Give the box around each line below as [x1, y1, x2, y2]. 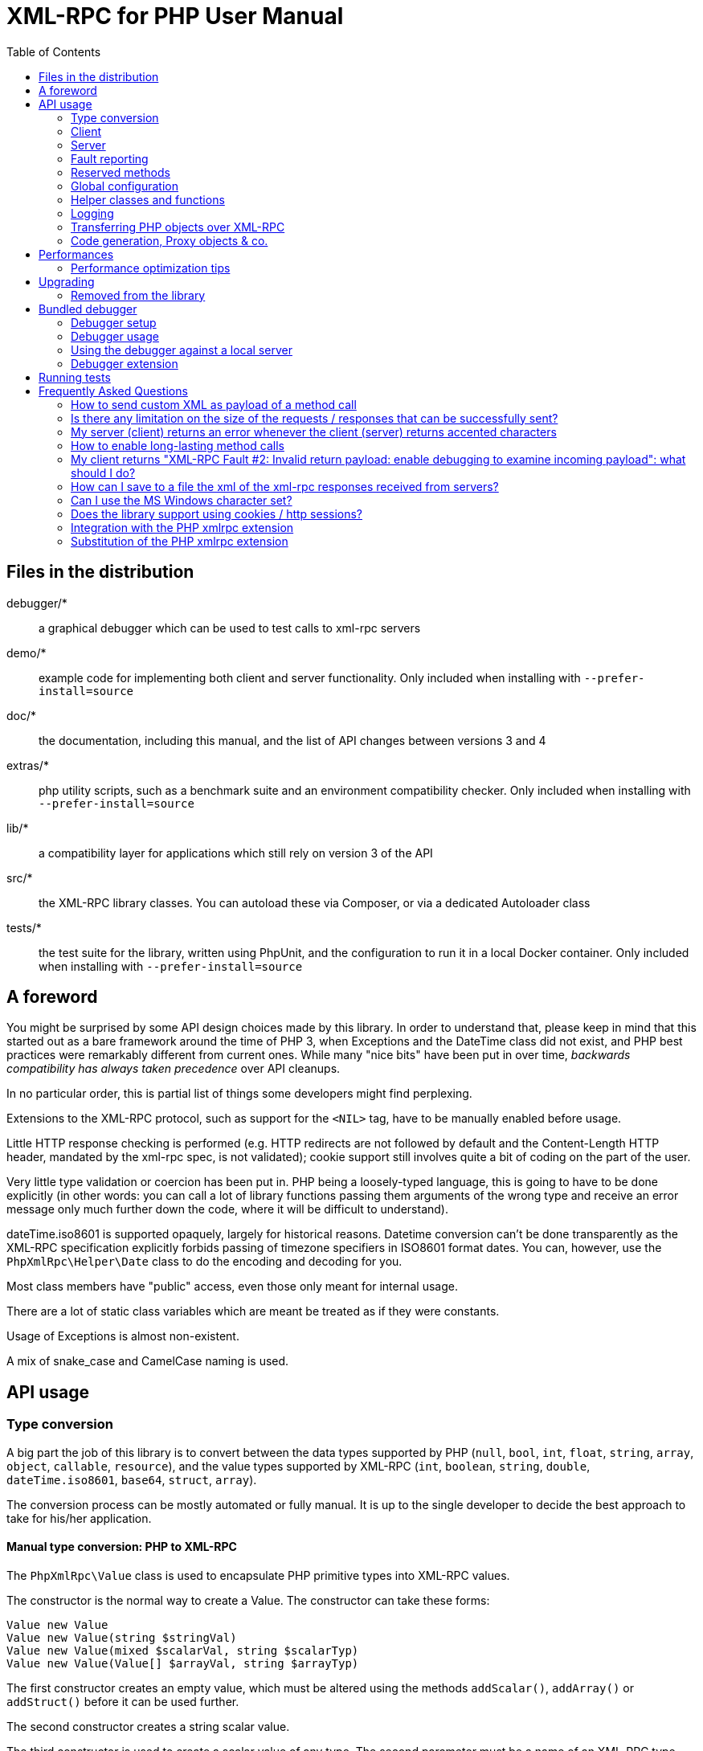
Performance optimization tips [71, 260, 231, 275]
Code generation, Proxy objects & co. [71, 233, 268, 248]
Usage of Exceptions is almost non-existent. [6, 1329, 239, 1344]
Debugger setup [71, 315, 157, 329]
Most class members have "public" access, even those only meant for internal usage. [6, 1279, 458, 1294]
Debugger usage [71, 329, 159, 343]
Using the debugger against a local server [71, 342, 292, 357]
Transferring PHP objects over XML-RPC [71, 219, 285, 234]
